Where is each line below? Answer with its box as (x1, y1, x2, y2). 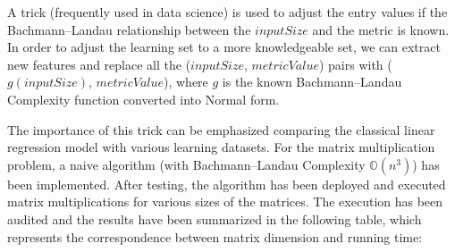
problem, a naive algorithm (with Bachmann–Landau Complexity (7, 155, 366, 173)
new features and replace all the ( (7, 55, 191, 73)
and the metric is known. (312, 20, 450, 38)
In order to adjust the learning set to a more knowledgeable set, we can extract (7, 38, 441, 56)
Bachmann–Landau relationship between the (7, 20, 251, 38)
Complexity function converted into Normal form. (7, 89, 280, 108)
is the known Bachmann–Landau (222, 72, 402, 91)
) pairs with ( (318, 55, 392, 73)
